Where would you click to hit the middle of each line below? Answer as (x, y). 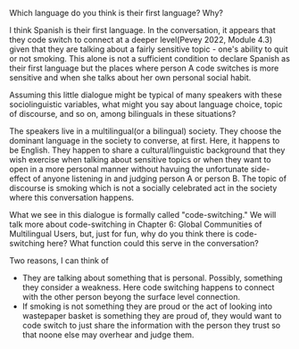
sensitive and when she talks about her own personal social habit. (130, 78)
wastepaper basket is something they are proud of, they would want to (152, 316)
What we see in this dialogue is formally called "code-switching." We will (143, 215)
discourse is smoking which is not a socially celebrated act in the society (143, 188)
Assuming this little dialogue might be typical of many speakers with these (146, 95)
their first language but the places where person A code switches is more (144, 68)
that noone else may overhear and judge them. (108, 335)
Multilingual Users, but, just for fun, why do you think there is (121, 234)
